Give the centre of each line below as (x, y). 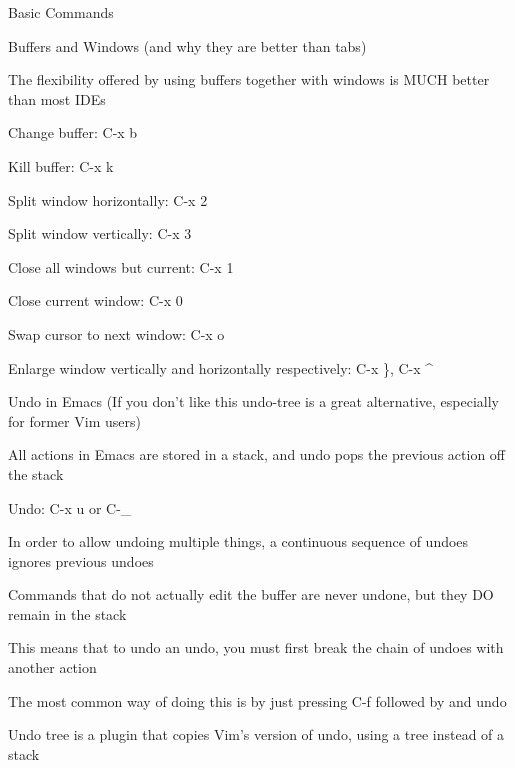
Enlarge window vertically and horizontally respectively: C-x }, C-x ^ (221, 367)
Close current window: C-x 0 (95, 300)
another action (52, 667)
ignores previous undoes (81, 560)
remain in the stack (67, 613)
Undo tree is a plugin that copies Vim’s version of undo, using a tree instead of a (256, 734)
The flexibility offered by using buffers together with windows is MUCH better (249, 79)
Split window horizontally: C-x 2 (108, 199)
